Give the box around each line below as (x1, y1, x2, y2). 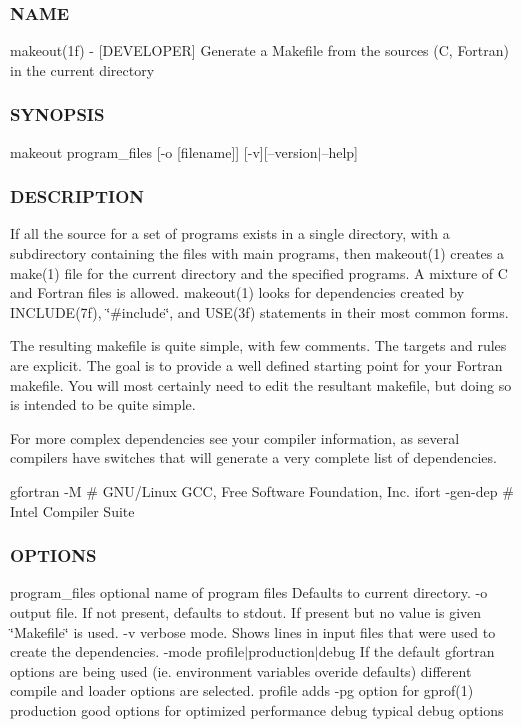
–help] (321, 141, 358, 162)
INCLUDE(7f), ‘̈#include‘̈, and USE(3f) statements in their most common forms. (10, 301, 509, 322)
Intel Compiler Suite (10, 500, 135, 521)
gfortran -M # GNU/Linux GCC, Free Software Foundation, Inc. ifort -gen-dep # (10, 480, 514, 501)
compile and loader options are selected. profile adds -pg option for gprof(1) (10, 680, 474, 701)
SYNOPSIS (10, 102, 105, 127)
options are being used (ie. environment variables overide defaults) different (10, 660, 472, 681)
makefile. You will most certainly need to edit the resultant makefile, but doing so (10, 374, 512, 395)
